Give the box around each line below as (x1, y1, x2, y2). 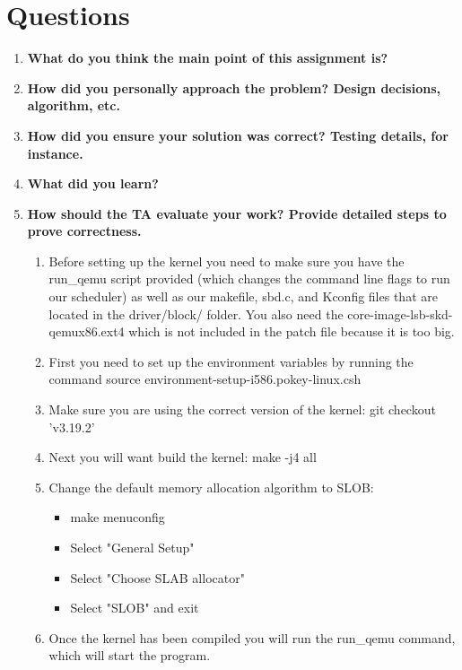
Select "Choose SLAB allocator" (70, 568, 245, 587)
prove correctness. (27, 222, 142, 240)
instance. (27, 144, 83, 162)
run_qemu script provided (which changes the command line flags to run (48, 269, 450, 288)
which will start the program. (48, 646, 211, 665)
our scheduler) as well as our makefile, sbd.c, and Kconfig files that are (48, 287, 438, 306)
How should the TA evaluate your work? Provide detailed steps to (27, 204, 447, 222)
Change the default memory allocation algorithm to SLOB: (48, 477, 374, 496)
